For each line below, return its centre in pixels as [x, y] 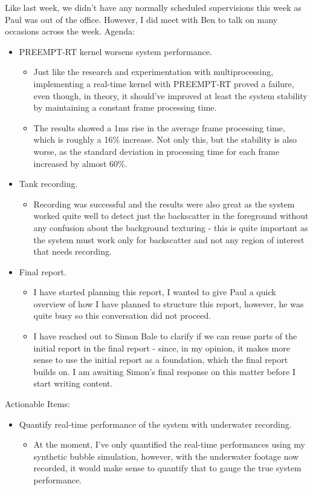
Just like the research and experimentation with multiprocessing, [153, 72]
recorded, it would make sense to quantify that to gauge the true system [167, 468]
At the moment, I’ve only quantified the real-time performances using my [169, 444]
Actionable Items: [37, 404]
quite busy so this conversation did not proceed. [122, 315]
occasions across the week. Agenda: [70, 31]
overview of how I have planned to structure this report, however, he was [169, 303]
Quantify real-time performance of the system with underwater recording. [155, 424]
